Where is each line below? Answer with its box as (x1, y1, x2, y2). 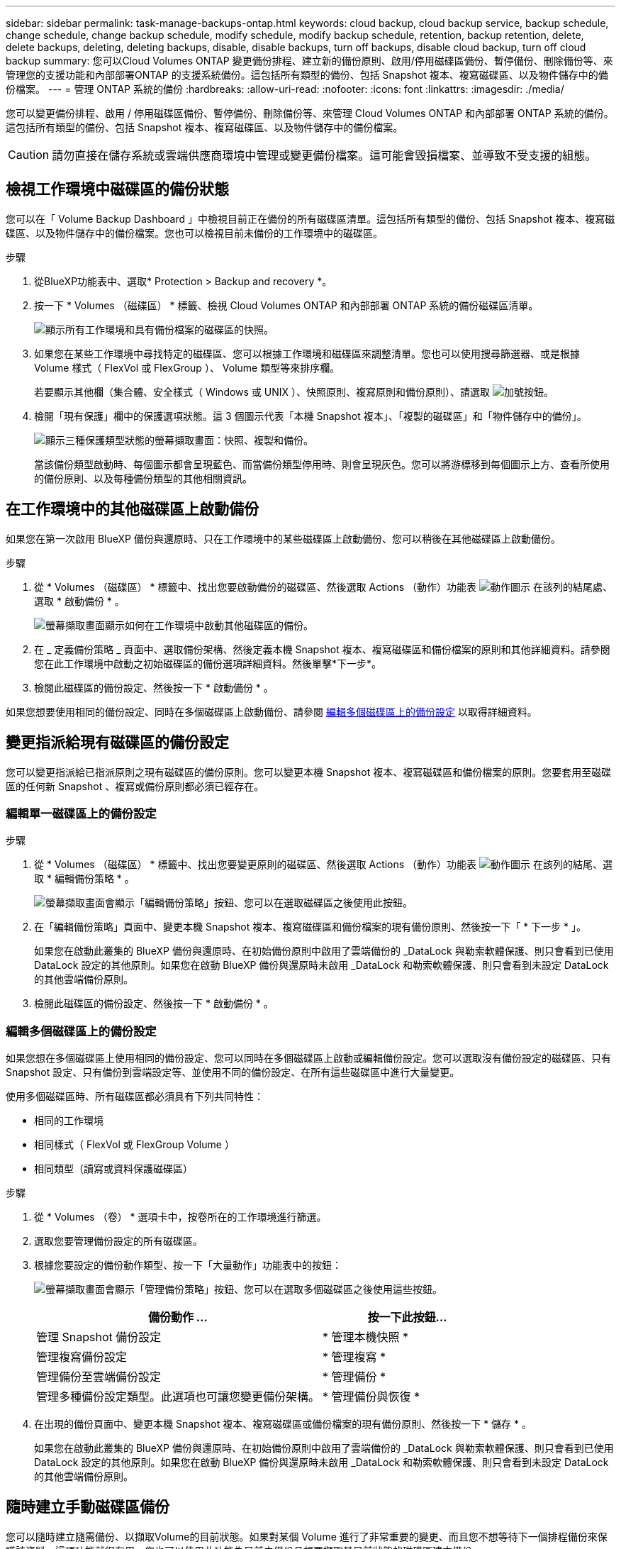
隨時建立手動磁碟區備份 (6, 1498, 169, 1516)
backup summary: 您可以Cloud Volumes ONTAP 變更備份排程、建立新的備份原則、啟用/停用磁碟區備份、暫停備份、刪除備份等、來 (6, 55, 613, 67)
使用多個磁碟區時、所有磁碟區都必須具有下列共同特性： (6, 1090, 264, 1103)
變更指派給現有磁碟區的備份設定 (6, 733, 229, 752)
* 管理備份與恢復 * (323, 1389, 420, 1404)
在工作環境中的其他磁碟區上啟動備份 (6, 500, 259, 518)
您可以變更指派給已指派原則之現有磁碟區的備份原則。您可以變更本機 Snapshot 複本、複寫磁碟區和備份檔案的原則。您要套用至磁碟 (6, 765, 612, 778)
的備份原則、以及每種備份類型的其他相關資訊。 (34, 472, 252, 484)
